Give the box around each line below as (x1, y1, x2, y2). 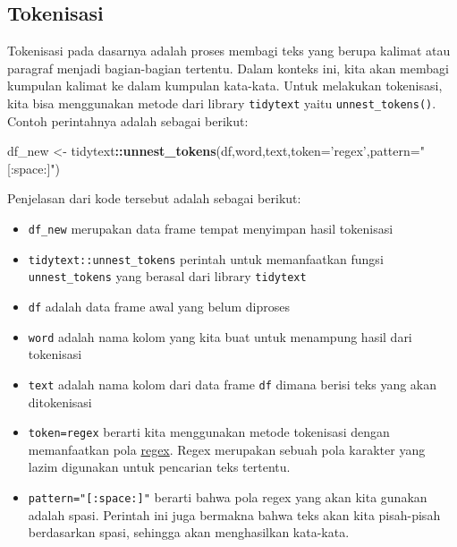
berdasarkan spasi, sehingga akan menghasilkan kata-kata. (28, 523, 350, 542)
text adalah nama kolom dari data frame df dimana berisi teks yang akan (28, 374, 437, 393)
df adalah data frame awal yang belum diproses (28, 296, 291, 315)
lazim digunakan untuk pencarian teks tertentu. (28, 457, 291, 476)
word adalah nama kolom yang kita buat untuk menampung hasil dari (28, 327, 412, 346)
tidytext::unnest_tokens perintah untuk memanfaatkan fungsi (28, 249, 384, 268)
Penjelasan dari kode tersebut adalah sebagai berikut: (7, 189, 301, 208)
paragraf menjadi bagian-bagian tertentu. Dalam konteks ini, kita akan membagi (7, 58, 449, 77)
